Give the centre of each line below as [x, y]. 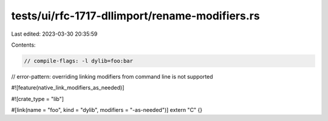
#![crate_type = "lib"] [37, 99]
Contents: [23, 45]
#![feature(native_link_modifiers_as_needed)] [68, 88]
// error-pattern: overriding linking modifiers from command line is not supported [112, 76]
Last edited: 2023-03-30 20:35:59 [54, 34]
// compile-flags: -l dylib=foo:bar [79, 61]
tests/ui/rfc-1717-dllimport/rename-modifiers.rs [136, 16]
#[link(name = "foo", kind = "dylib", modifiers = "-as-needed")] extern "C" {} [107, 110]
